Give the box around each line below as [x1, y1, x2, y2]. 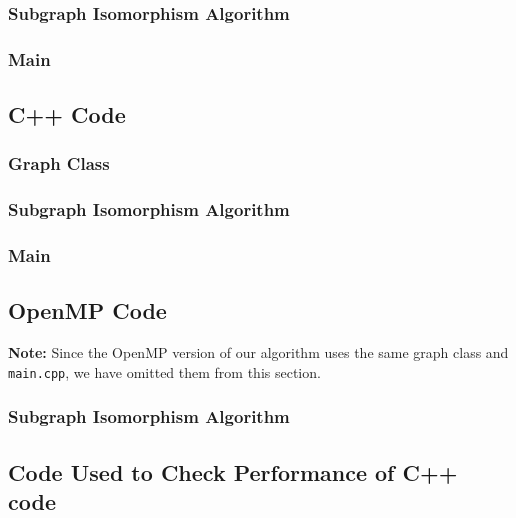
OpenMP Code [8, 295, 167, 326]
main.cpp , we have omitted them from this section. [8, 361, 321, 382]
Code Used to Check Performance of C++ [8, 456, 458, 487]
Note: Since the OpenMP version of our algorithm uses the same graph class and [8, 342, 509, 363]
